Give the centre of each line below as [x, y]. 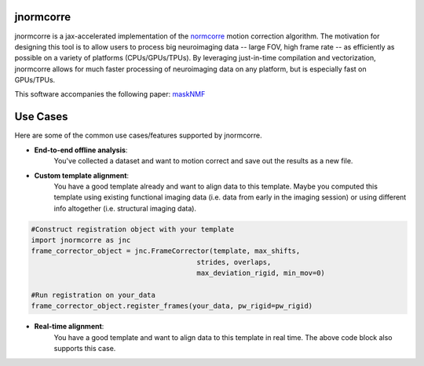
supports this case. [85, 349]
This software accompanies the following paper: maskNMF [110, 94]
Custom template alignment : [82, 175]
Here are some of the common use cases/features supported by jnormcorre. [138, 135]
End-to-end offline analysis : [81, 150]
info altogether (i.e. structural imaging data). [125, 208]
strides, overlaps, [234, 262]
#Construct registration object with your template [133, 229]
